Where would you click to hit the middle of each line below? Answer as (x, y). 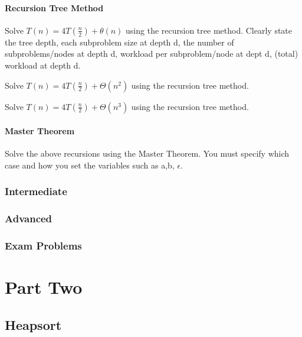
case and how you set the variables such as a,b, (90, 165)
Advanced (29, 218)
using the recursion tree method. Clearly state (209, 30)
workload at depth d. (43, 65)
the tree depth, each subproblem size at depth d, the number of (119, 42)
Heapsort (33, 324)
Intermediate (36, 191)
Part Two (44, 287)
